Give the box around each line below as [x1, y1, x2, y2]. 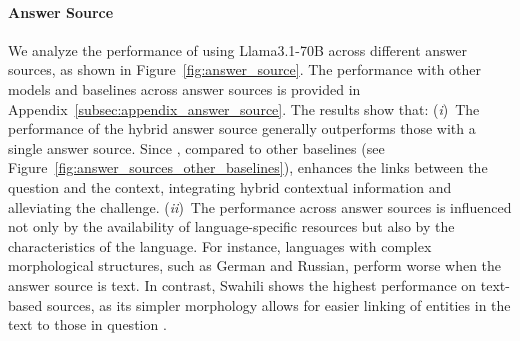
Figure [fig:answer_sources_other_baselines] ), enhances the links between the [8, 157, 488, 178]
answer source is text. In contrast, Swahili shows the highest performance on [8, 274, 477, 295]
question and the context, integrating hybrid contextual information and [8, 176, 452, 197]
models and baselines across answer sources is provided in [8, 78, 361, 99]
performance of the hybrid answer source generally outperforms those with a [8, 118, 476, 139]
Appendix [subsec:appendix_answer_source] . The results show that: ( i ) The [8, 98, 480, 119]
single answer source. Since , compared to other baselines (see [8, 137, 385, 158]
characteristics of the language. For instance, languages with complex [8, 235, 432, 256]
